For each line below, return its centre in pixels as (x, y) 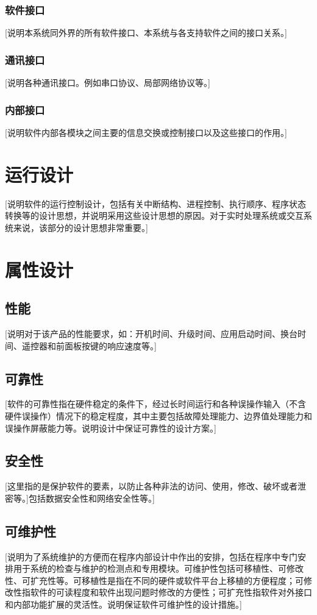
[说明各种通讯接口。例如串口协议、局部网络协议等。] (108, 83)
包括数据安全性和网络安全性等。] (91, 498)
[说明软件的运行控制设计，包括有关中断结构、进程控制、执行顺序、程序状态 (155, 203)
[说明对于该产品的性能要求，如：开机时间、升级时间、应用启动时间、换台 (151, 333)
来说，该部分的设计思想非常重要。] (80, 227)
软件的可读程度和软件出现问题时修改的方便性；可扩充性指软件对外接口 (171, 592)
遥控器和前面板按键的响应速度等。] (89, 345)
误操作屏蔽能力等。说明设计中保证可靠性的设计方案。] (111, 428)
